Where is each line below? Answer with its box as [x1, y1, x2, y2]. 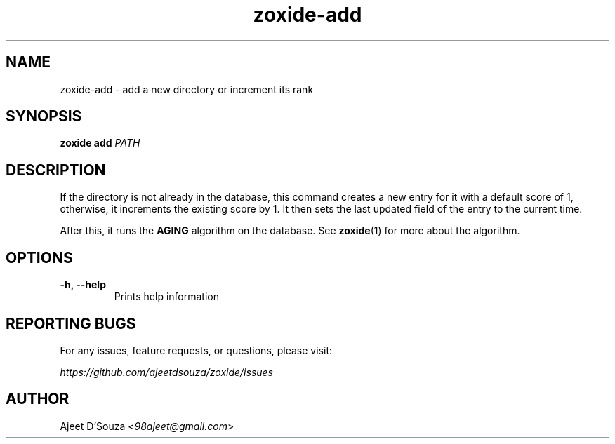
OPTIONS [6, 248, 73, 267]
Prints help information [114, 290, 219, 303]
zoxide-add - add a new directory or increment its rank [60, 83, 314, 95]
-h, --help [60, 278, 106, 291]
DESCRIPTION [6, 161, 106, 179]
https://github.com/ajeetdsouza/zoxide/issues [60, 365, 274, 378]
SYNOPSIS [6, 107, 82, 126]
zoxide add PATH [60, 137, 140, 149]
